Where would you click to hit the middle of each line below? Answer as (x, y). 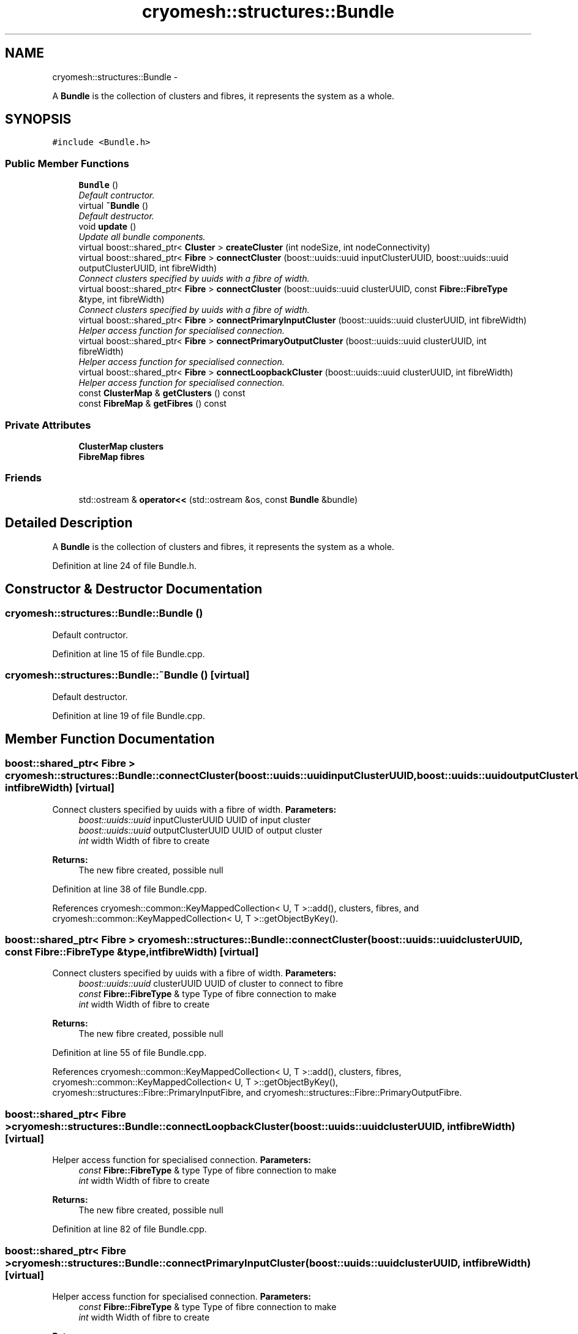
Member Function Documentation (110, 739)
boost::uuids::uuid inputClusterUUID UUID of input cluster (195, 820)
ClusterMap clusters (121, 446)
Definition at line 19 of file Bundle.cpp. (129, 715)
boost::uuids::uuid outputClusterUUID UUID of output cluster (201, 830)
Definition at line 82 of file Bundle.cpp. (129, 1229)
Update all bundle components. (142, 237)
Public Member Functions (67, 163)
